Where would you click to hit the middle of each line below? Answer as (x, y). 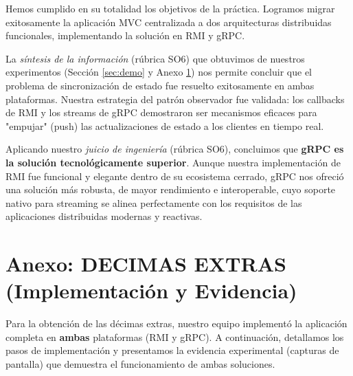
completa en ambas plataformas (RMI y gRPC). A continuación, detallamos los (175, 336)
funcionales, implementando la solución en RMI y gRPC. (125, 35)
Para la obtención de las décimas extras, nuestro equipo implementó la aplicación (176, 323)
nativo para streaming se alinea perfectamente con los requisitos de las (154, 202)
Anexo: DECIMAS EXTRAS (146, 264)
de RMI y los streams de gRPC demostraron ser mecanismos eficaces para (161, 112)
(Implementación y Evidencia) (151, 290)
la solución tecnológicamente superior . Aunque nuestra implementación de (173, 162)
